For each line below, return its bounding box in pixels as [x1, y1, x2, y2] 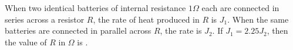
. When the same [227, 13, 289, 25]
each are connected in [201, 2, 279, 13]
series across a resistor [5, 13, 85, 25]
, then [267, 24, 288, 37]
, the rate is [160, 24, 202, 37]
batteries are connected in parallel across [5, 24, 151, 37]
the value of [5, 35, 47, 48]
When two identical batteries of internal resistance [5, 2, 186, 13]
